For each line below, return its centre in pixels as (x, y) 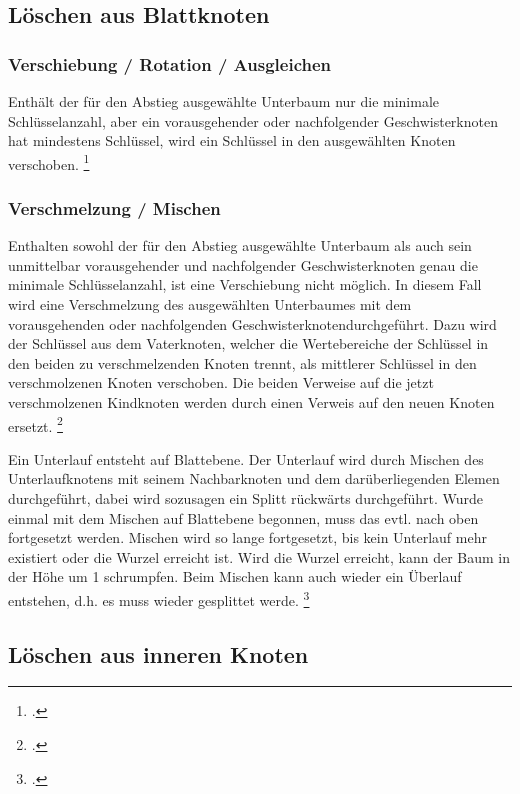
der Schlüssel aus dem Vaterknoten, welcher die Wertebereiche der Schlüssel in (248, 343)
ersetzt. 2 (35, 424)
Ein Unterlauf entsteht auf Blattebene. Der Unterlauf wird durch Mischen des (246, 458)
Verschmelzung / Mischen (114, 207)
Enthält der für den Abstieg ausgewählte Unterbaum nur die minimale (224, 101)
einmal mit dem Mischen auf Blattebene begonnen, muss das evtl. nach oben (243, 517)
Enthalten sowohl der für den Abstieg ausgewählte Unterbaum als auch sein (240, 245)
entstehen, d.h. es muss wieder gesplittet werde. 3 (159, 598)
